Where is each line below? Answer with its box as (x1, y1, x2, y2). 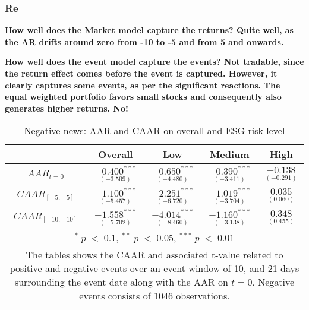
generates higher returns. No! (5, 102, 128, 114)
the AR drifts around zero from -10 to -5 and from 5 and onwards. (5, 35, 284, 48)
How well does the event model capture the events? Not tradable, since (5, 55, 304, 68)
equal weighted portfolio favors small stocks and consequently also (5, 90, 282, 103)
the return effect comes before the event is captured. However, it (5, 67, 278, 79)
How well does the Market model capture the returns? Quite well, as (5, 24, 294, 36)
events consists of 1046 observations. (79, 288, 230, 302)
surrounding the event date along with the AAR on (14, 274, 228, 289)
